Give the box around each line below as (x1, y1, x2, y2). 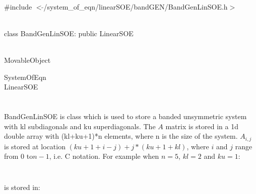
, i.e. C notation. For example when (49, 151, 159, 161)
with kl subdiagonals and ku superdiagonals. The (4, 121, 156, 131)
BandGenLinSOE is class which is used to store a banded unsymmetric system (4, 111, 247, 121)
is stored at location (4, 141, 66, 151)
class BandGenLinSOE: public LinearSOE (4, 28, 134, 38)
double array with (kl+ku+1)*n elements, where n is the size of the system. (4, 131, 238, 141)
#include (4, 1, 32, 12)
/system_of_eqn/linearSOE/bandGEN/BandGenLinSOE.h (43, 1, 228, 12)
